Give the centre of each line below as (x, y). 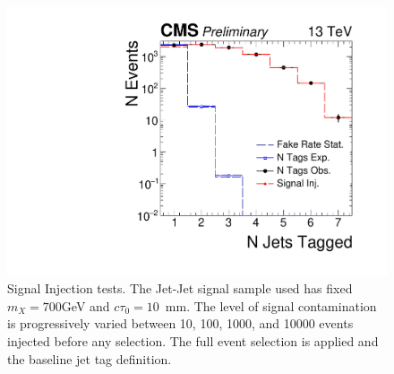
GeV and (86, 305)
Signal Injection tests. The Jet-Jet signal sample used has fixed (180, 288)
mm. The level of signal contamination (271, 305)
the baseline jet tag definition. (90, 358)
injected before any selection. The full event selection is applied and (193, 341)
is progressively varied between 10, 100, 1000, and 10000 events (180, 323)
